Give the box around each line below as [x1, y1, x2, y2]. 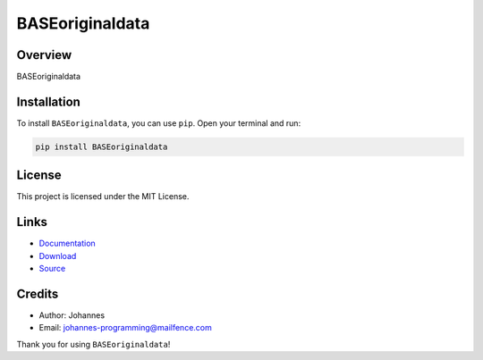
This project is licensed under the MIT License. [16, 191, 190, 202]
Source [38, 264, 66, 274]
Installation [16, 94, 80, 109]
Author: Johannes [38, 310, 106, 321]
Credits [16, 286, 59, 301]
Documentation [38, 238, 96, 249]
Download [38, 250, 77, 261]
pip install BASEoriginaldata [35, 141, 168, 152]
